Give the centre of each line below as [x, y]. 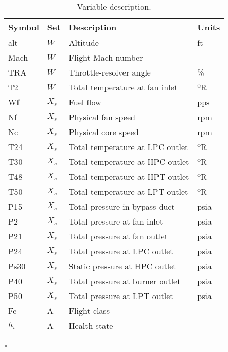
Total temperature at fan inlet [123, 87]
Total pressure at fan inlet [116, 221]
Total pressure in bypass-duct [122, 206]
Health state [91, 326]
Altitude [84, 42]
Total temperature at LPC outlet [128, 147]
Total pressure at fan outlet [118, 236]
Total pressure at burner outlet [125, 281]
